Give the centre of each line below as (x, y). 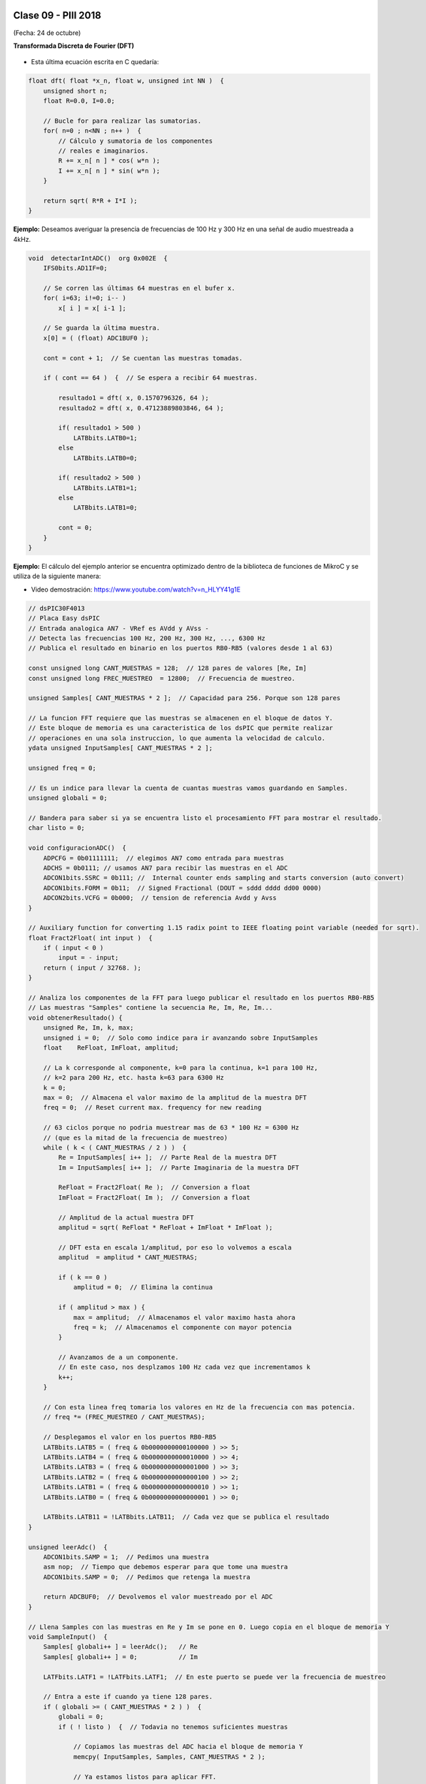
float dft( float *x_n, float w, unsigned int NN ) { (126, 81)
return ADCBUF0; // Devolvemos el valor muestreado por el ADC (158, 1597)
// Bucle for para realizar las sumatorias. (122, 121)
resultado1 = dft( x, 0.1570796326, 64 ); (134, 398)
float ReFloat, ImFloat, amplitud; (111, 1048)
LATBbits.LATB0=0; (106, 458)
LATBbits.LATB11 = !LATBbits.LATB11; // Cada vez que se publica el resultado (186, 1517)
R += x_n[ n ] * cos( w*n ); (109, 161)
